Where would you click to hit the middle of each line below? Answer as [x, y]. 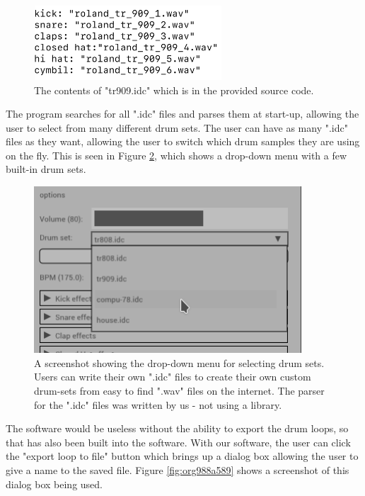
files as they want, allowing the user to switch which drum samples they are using [183, 141]
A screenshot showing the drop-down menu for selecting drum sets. [179, 362]
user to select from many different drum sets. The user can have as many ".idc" [177, 127]
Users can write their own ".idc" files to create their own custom [173, 377]
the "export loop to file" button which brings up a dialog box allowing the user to [182, 456]
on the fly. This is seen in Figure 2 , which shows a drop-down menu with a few [176, 155]
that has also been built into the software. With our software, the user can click [178, 442]
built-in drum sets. [46, 169]
